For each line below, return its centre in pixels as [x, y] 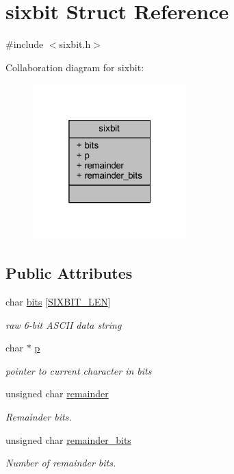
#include [25, 44]
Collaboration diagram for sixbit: [75, 67]
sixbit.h [75, 44]
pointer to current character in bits [79, 370]
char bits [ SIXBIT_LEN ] [58, 301]
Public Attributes [69, 273]
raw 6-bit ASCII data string [64, 324]
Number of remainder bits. [61, 463]
